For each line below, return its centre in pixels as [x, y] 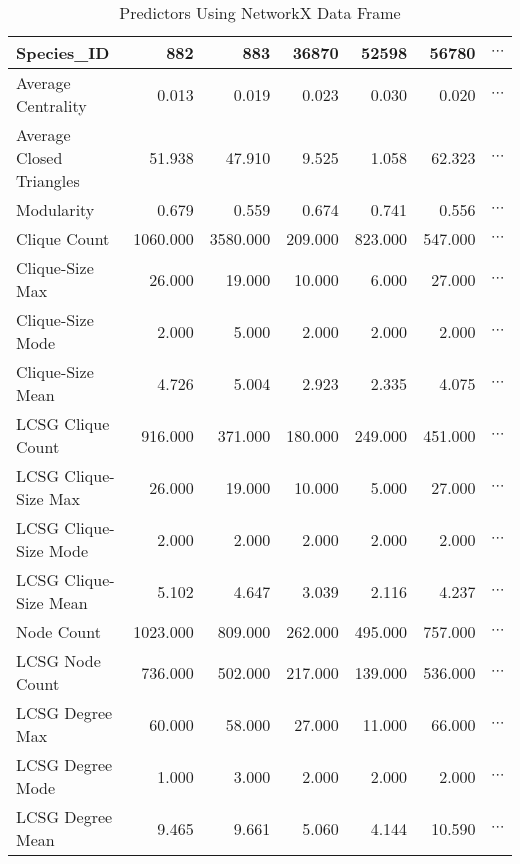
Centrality [51, 105]
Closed [39, 157]
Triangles [48, 180]
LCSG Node [58, 660]
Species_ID [63, 52]
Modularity [55, 209]
